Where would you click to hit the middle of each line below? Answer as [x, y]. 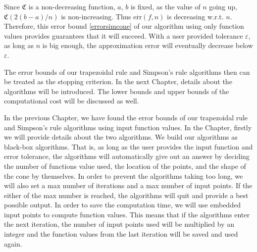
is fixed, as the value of [165, 6]
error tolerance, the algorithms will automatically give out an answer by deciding [127, 156]
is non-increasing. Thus [96, 16]
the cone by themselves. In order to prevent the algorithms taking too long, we [124, 176]
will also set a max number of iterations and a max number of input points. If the [128, 185]
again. [13, 243]
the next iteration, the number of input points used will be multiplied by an [119, 224]
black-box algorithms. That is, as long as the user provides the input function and [128, 146]
